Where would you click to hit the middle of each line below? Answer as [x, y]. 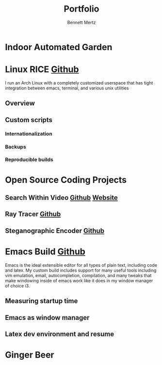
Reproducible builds [29, 160]
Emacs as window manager [47, 318]
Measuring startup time [41, 301]
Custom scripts [29, 120]
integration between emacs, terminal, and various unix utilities [67, 88]
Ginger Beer [30, 355]
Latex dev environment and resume [60, 334]
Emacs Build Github [45, 252]
